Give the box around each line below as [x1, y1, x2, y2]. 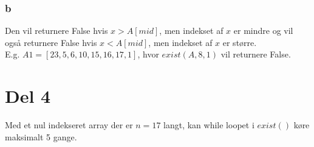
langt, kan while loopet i [163, 119, 254, 131]
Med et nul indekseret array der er [5, 119, 133, 131]
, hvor [137, 48, 159, 60]
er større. [222, 36, 257, 48]
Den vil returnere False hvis [5, 24, 108, 37]
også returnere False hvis [5, 36, 97, 48]
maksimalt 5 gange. [5, 130, 77, 143]
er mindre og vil [233, 24, 293, 37]
